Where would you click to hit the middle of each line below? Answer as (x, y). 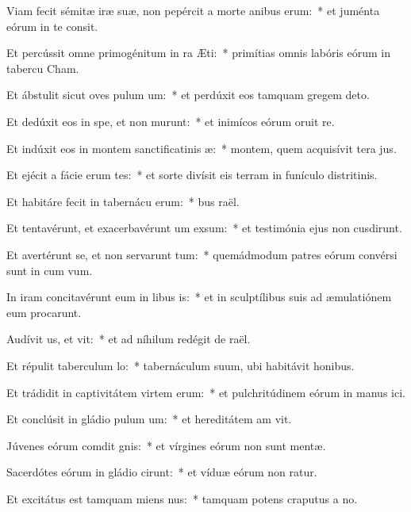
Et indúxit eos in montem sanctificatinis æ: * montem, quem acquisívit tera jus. (202, 148)
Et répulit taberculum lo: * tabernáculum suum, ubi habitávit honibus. (181, 365)
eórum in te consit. (52, 26)
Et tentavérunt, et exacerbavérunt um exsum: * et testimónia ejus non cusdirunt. (204, 228)
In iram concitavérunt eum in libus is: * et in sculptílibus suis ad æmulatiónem (199, 297)
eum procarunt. (44, 312)
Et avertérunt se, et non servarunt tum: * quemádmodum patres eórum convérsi (202, 254)
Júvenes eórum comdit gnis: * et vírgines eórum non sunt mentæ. (166, 445)
